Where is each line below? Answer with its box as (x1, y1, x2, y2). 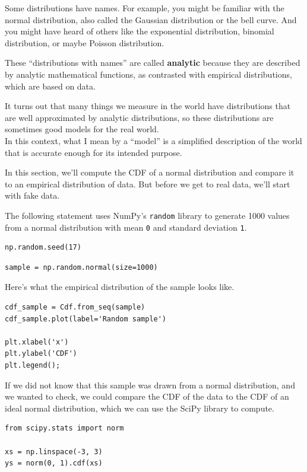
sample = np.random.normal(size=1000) (5, 263, 158, 272)
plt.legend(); (5, 361, 61, 369)
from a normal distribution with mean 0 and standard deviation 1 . (5, 221, 247, 233)
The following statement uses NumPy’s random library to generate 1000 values (5, 209, 290, 221)
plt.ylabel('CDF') (5, 349, 77, 358)
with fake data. (5, 189, 60, 202)
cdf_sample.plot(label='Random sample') (5, 314, 167, 323)
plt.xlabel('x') (5, 337, 69, 346)
